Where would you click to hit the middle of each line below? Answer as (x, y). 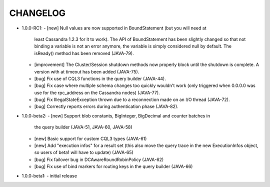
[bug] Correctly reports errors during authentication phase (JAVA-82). (106, 106)
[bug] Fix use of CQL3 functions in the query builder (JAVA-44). (100, 78)
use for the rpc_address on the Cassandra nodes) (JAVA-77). (97, 92)
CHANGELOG (37, 13)
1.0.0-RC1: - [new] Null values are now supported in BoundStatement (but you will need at (114, 28)
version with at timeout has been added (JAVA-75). (87, 71)
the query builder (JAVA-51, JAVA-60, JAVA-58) (83, 127)
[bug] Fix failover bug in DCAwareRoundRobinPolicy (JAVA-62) (99, 159)
